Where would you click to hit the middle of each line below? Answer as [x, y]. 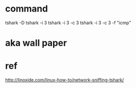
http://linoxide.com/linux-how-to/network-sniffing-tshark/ [64, 80]
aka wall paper [36, 43]
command [27, 9]
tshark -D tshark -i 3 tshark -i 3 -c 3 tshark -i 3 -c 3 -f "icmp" [68, 23]
